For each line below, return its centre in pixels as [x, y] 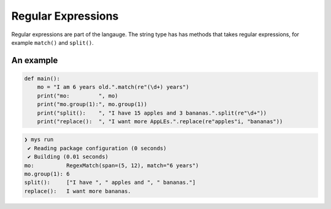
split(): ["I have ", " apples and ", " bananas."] [110, 183]
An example [35, 60]
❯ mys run [39, 140]
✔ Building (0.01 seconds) [68, 157]
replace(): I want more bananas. [78, 191]
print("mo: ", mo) [78, 96]
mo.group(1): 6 [47, 174]
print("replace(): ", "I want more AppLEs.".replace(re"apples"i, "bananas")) [160, 121]
